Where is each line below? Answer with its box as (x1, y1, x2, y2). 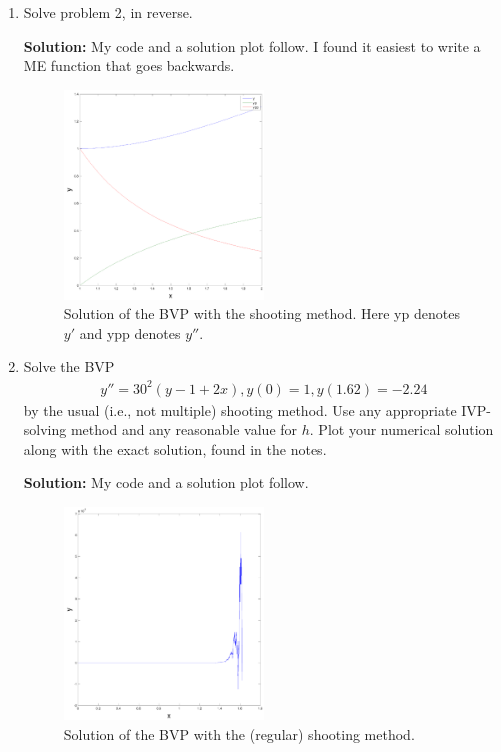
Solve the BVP (23, 356, 115, 377)
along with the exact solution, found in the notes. (23, 438, 327, 459)
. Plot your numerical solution (309, 419, 494, 440)
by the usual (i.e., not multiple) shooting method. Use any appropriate (23, 399, 457, 420)
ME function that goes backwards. (23, 55, 235, 76)
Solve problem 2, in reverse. (23, 2, 193, 22)
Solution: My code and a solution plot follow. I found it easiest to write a (23, 35, 481, 56)
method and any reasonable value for (70, 419, 298, 440)
